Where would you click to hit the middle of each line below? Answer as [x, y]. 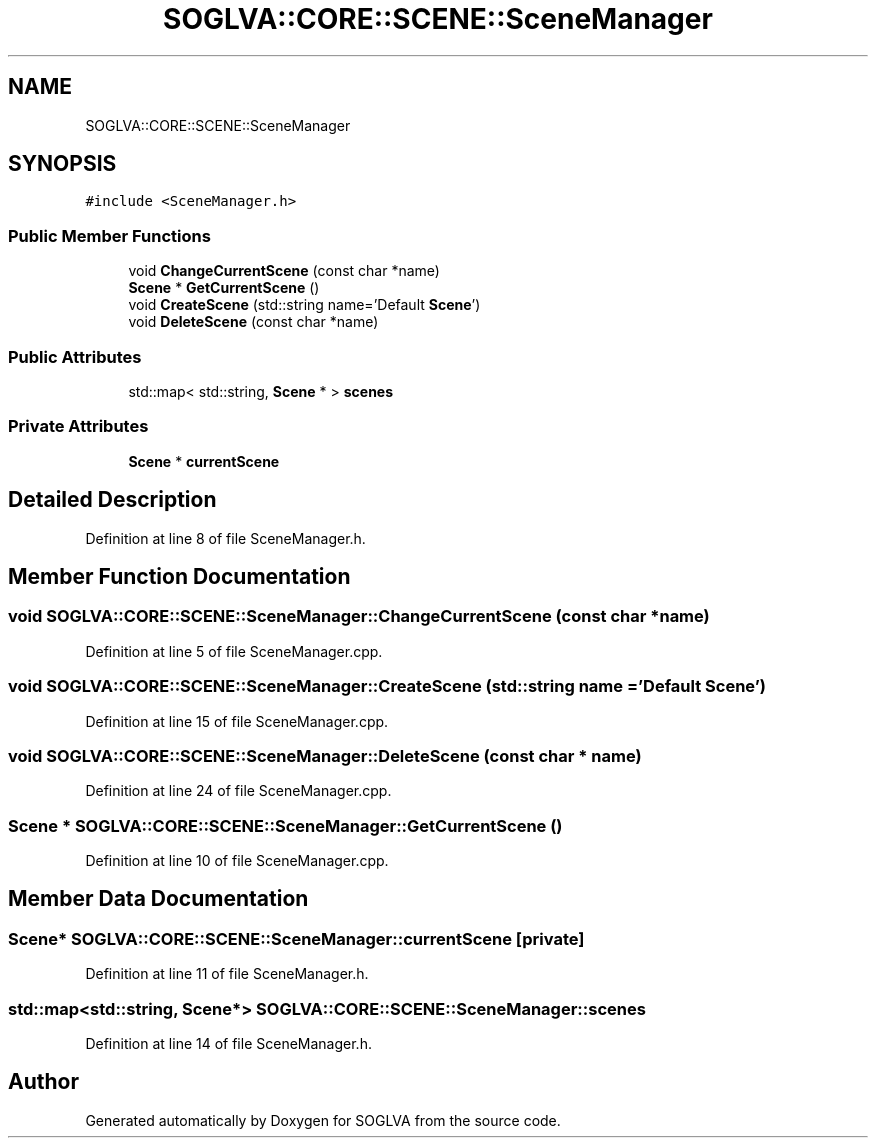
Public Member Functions [109, 235]
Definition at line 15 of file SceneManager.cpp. [237, 721]
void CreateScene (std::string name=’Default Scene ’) [304, 305]
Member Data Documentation [158, 899]
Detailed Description [112, 500]
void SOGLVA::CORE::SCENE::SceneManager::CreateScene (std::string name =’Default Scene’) [387, 686]
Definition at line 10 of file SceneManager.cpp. [237, 860]
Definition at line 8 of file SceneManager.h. [225, 538]
